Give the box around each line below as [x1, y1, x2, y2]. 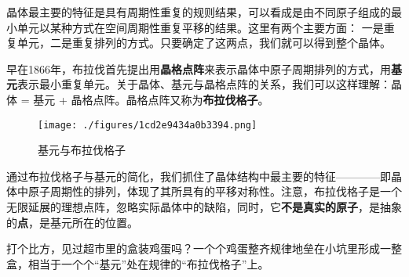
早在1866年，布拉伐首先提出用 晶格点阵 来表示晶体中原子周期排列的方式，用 [6, 60, 391, 77]
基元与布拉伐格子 [38, 142, 126, 158]
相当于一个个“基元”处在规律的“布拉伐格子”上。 [27, 255, 269, 272]
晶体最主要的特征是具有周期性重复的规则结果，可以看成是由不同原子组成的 [6, 4, 391, 20]
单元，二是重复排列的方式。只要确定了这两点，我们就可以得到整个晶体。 [16, 34, 391, 51]
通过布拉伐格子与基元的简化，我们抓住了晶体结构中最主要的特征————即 [6, 167, 391, 184]
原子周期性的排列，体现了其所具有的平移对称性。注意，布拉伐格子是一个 [27, 183, 402, 200]
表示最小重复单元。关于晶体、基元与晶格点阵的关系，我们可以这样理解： [17, 76, 391, 92]
